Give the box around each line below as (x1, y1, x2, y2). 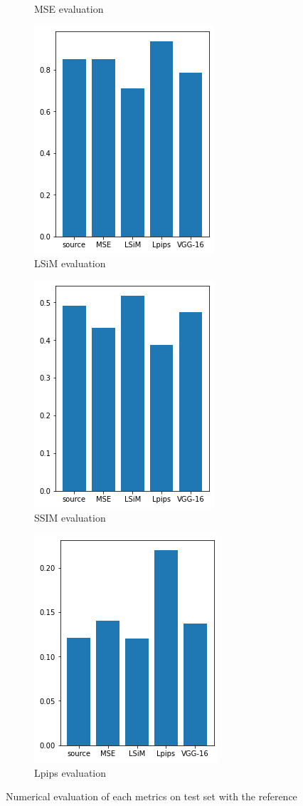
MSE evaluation (34, 1, 104, 16)
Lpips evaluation (34, 765, 107, 780)
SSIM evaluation (34, 510, 106, 525)
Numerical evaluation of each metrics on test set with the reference (6, 789, 297, 804)
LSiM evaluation (34, 256, 106, 271)
